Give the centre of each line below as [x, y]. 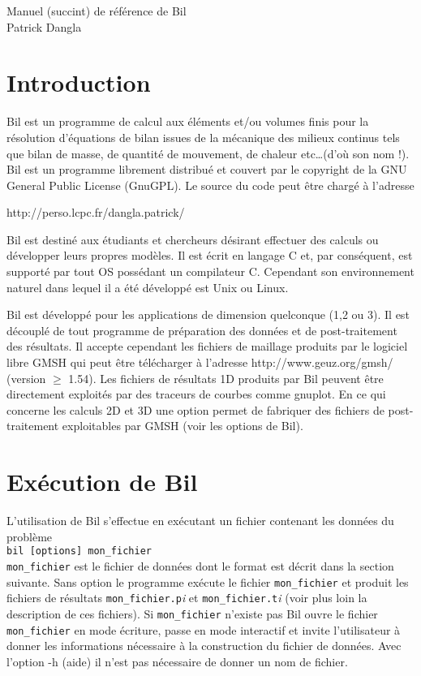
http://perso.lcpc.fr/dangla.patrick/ [96, 212]
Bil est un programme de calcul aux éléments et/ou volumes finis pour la [188, 121]
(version [26, 378]
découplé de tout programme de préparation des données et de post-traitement [202, 330]
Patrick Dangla [44, 26]
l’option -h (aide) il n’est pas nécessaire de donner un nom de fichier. [177, 661]
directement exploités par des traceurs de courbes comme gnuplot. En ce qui [196, 394]
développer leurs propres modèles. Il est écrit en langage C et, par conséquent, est [210, 255]
